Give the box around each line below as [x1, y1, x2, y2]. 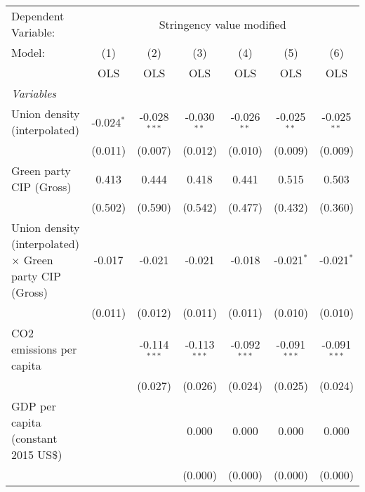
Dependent [11, 8, 65, 24]
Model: [11, 44, 46, 60]
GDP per [11, 398, 56, 414]
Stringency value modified [159, 15, 286, 32]
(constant [11, 430, 58, 446]
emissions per [11, 341, 77, 357]
